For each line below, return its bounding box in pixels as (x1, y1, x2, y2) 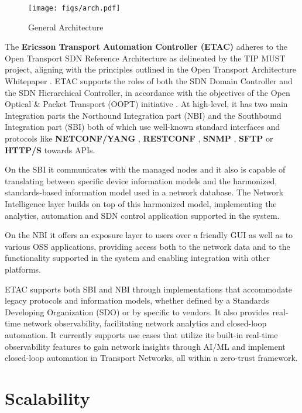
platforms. (5, 263, 41, 275)
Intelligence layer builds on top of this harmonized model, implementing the (5, 197, 277, 209)
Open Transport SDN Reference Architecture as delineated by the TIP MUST (5, 51, 286, 64)
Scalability (5, 386, 90, 409)
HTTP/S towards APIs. (5, 143, 95, 156)
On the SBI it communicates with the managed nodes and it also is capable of (5, 163, 286, 175)
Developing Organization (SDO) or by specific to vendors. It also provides (5, 305, 270, 318)
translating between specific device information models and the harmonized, (5, 174, 277, 187)
